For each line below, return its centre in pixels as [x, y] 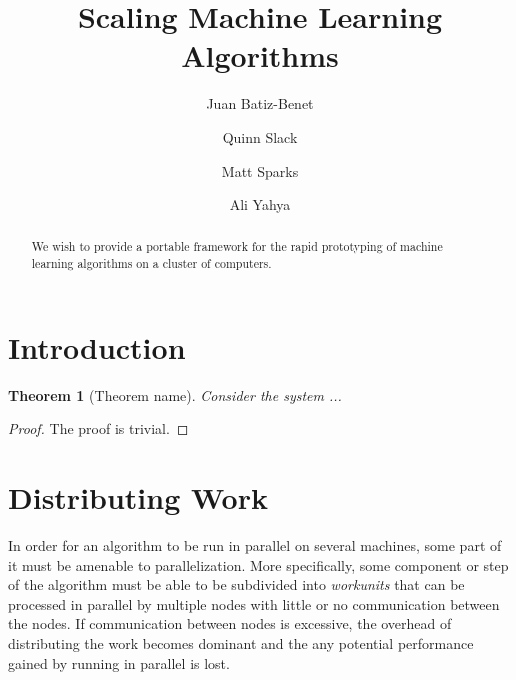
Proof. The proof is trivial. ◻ [98, 428]
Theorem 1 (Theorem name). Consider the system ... [175, 394]
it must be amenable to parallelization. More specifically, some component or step [258, 564]
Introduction [97, 346]
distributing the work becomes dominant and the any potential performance [241, 643]
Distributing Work [138, 497]
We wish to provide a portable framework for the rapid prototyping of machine [237, 246]
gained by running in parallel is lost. [119, 662]
